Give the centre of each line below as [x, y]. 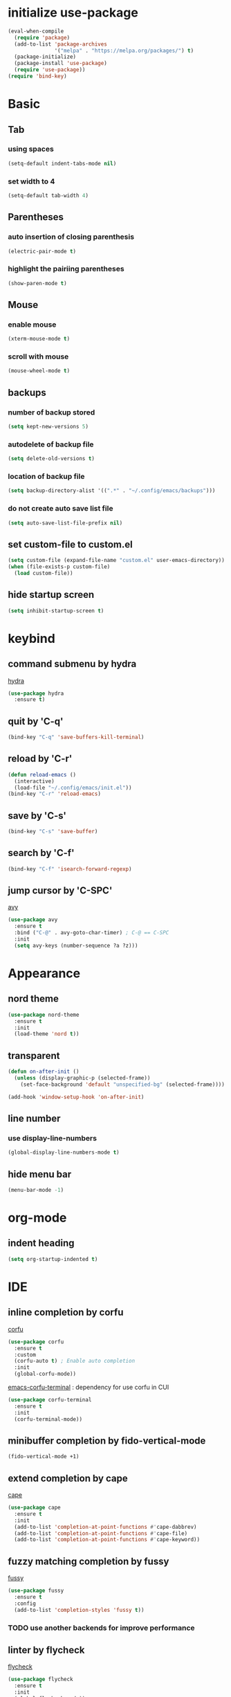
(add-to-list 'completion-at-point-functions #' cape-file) [101, 1533]
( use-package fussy [36, 1591]
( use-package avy [33, 920]
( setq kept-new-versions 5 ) [48, 427]
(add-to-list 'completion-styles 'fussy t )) [79, 1610]
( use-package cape [34, 1508]
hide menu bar [40, 1174]
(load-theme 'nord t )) [47, 1034]
